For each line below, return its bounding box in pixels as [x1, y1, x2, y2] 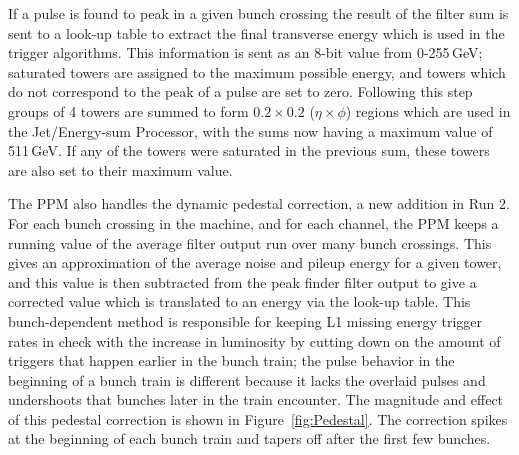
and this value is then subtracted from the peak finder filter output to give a [8, 271, 477, 292]
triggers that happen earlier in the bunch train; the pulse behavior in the [8, 350, 455, 371]
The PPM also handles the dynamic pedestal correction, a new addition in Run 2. [8, 193, 510, 214]
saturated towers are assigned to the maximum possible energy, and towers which [8, 61, 506, 82]
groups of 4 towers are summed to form [8, 100, 249, 121]
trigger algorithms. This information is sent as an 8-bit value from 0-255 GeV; [8, 42, 483, 63]
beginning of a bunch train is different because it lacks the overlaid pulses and [8, 369, 486, 390]
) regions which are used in [345, 100, 511, 121]
